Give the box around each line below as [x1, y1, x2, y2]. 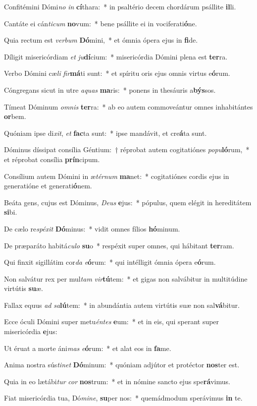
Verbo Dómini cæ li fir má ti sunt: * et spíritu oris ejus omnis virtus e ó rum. [4, 68, 230, 78]
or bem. [4, 111, 26, 121]
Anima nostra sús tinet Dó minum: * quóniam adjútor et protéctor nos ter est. [4, 359, 240, 370]
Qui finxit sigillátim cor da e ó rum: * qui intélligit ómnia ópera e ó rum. [4, 257, 216, 267]
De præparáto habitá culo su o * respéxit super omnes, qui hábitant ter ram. [4, 240, 234, 250]
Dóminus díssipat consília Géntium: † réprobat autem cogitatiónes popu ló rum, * [4, 144, 250, 155]
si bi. [4, 207, 17, 217]
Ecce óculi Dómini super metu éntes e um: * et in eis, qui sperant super [4, 316, 219, 327]
